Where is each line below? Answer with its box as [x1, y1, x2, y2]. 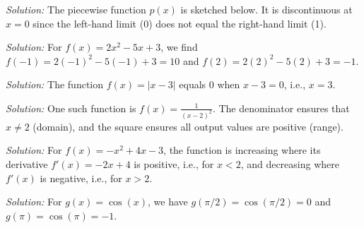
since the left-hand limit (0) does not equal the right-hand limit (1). [33, 16, 327, 30]
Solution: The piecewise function [6, 2, 146, 16]
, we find [160, 40, 198, 54]
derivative [6, 157, 48, 172]
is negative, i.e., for [40, 170, 122, 185]
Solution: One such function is [6, 100, 136, 115]
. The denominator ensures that [212, 100, 350, 115]
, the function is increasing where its [163, 143, 321, 157]
